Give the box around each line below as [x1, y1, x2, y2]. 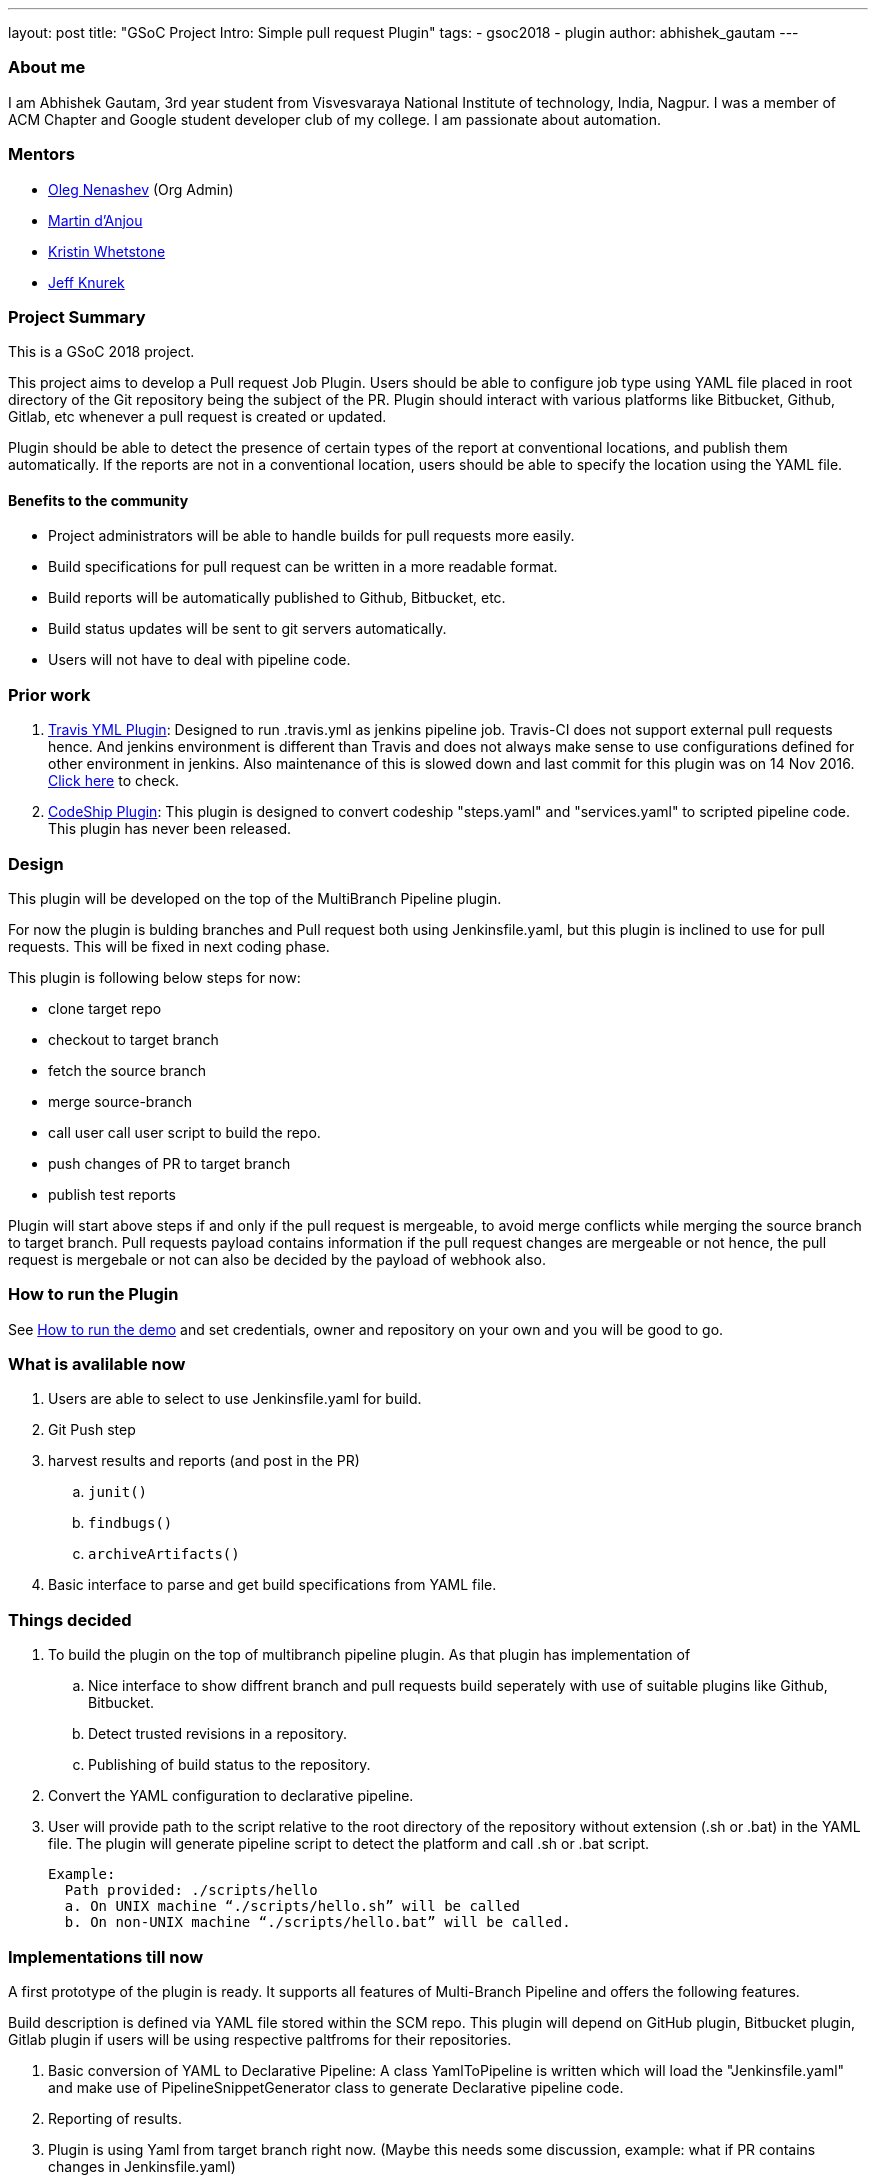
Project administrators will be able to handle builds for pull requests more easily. [48, 527, 575, 545]
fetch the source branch [48, 1061, 206, 1079]
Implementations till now [8, 1946, 204, 1967]
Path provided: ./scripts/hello [64, 1882, 318, 1899]
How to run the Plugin [8, 1284, 179, 1305]
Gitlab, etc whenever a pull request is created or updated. [8, 408, 387, 426]
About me [8, 57, 86, 78]
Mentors [8, 144, 75, 165]
